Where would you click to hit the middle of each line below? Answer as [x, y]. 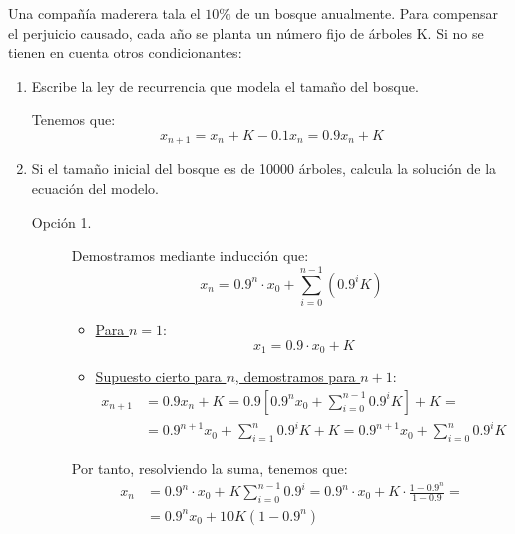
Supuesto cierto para [158, 375]
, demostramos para [295, 375]
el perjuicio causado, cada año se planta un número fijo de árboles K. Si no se [246, 32]
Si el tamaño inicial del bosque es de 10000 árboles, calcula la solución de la [264, 168]
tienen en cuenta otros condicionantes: [125, 52]
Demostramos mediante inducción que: [190, 255]
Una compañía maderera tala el [104, 13]
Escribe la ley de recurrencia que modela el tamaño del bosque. [225, 85]
